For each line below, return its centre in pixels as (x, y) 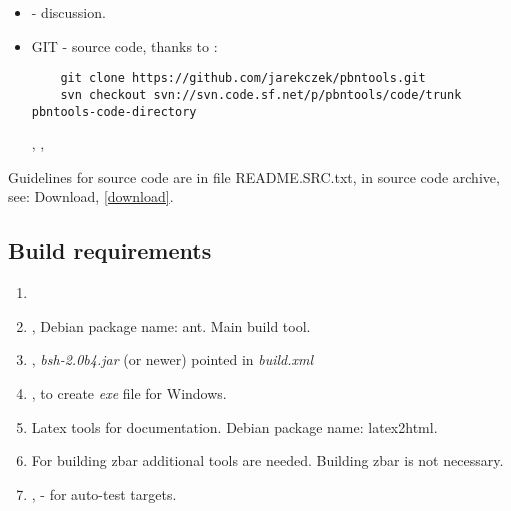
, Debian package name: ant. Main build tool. (171, 325)
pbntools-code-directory (114, 111)
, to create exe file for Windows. (129, 392)
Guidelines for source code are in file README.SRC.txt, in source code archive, (254, 176)
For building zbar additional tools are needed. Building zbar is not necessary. (267, 460)
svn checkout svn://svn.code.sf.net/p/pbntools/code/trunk (261, 94)
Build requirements (110, 250)
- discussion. (68, 12)
